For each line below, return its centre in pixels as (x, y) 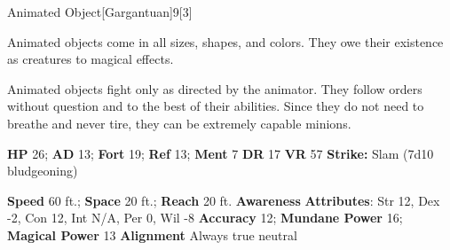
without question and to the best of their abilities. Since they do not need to (216, 106)
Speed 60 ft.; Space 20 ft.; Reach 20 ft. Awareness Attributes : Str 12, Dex (224, 200)
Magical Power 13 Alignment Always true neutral (152, 234)
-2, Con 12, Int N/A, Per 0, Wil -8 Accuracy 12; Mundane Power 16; (205, 218)
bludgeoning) (43, 171)
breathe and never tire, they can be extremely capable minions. (179, 123)
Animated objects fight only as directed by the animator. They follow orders (215, 88)
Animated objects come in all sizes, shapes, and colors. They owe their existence (225, 41)
